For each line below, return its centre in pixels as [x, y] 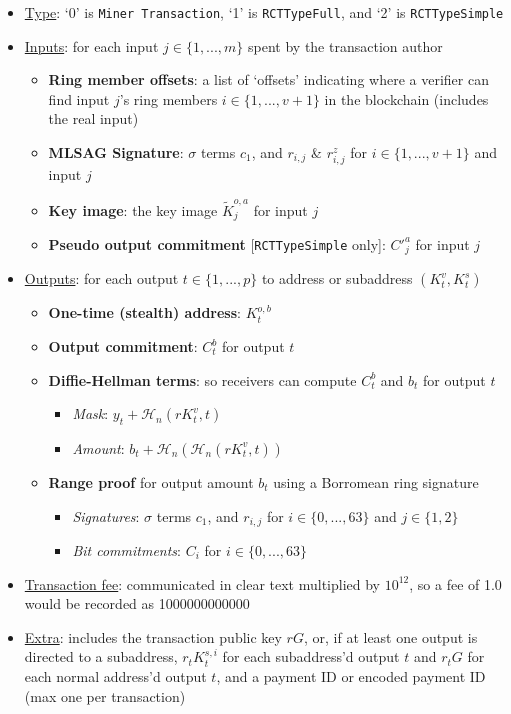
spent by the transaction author [345, 45]
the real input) [93, 118]
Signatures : [106, 515]
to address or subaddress [337, 278]
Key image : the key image [133, 209]
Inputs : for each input [91, 45]
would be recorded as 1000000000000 [137, 603]
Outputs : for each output [101, 278]
